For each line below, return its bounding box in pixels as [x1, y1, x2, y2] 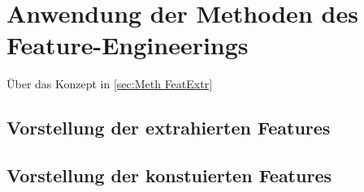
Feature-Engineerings [6, 28, 249, 62]
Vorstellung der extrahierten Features [6, 115, 331, 140]
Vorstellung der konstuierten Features [6, 163, 331, 188]
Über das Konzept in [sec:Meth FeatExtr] [6, 75, 213, 92]
